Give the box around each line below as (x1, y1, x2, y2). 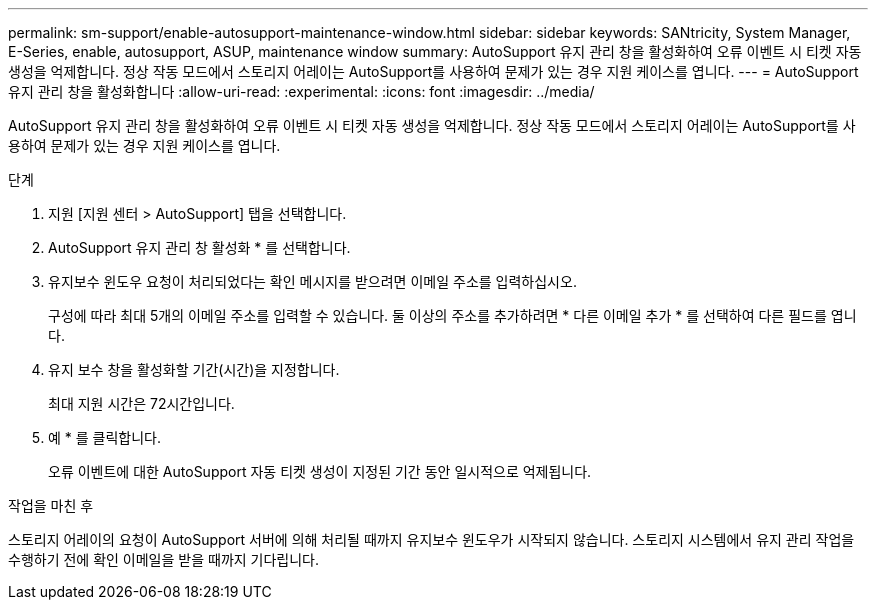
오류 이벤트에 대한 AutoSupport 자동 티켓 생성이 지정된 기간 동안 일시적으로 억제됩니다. (48, 463, 592, 480)
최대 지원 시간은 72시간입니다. (48, 395, 235, 412)
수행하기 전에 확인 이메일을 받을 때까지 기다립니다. (8, 551, 320, 568)
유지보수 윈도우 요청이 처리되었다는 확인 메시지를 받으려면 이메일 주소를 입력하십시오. (48, 273, 577, 290)
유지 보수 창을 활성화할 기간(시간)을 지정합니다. (48, 361, 340, 378)
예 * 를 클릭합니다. (48, 429, 162, 446)
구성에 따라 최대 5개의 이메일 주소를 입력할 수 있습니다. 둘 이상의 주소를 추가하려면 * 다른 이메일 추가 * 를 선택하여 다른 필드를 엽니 (48, 307, 857, 324)
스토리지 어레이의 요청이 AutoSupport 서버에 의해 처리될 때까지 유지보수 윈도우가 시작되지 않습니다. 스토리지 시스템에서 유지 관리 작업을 (8, 531, 855, 548)
